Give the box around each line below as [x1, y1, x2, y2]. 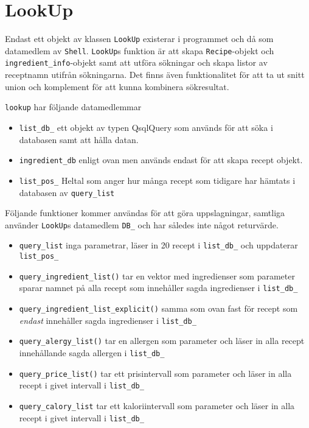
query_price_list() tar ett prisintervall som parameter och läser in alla [19, 367, 292, 379]
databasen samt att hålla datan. [19, 133, 139, 146]
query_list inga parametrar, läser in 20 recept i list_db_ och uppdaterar [19, 239, 298, 251]
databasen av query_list [19, 186, 115, 198]
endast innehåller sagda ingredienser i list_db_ [19, 314, 196, 326]
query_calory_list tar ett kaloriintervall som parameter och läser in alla [19, 399, 295, 412]
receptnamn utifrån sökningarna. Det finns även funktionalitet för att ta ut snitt [5, 68, 305, 81]
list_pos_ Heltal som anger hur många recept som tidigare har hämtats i [19, 174, 296, 186]
